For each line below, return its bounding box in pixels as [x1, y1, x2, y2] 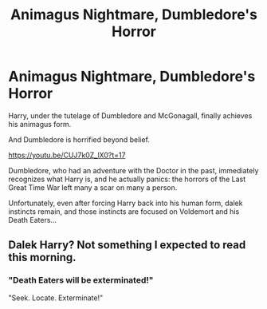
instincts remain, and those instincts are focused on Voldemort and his [8, 206, 240, 216]
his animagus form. [8, 119, 72, 129]
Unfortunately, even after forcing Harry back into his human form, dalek [8, 198, 243, 208]
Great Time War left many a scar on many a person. [8, 182, 178, 192]
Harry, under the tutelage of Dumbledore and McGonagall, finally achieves [8, 110, 253, 121]
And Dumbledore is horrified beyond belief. [8, 134, 150, 145]
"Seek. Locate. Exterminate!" [8, 293, 104, 303]
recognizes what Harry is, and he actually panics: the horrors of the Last [8, 174, 245, 184]
